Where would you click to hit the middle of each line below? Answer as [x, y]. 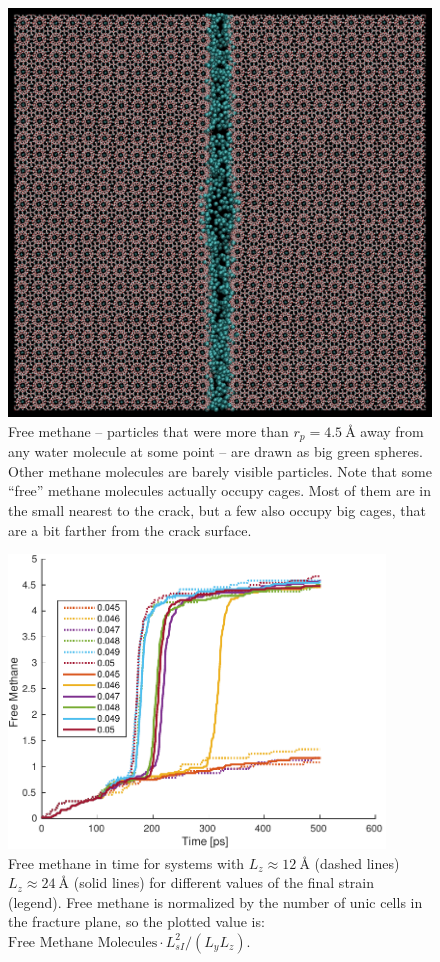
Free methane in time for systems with [126, 862]
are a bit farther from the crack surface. [130, 529]
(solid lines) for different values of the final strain [223, 882]
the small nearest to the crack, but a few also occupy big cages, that [217, 509]
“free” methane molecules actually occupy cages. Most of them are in [219, 490]
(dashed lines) [357, 862]
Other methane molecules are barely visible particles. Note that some [220, 470]
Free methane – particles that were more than [148, 430]
